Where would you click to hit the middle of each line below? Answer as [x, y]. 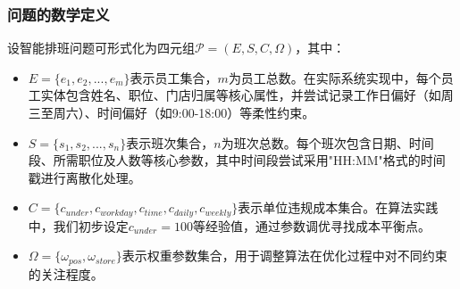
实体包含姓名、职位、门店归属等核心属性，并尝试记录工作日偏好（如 [241, 95]
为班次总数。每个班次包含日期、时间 [327, 142]
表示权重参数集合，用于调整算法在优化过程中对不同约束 [284, 256]
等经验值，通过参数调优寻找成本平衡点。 [311, 225]
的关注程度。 [66, 273]
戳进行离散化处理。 [84, 177]
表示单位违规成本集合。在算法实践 [338, 207]
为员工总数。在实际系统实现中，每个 [335, 77]
